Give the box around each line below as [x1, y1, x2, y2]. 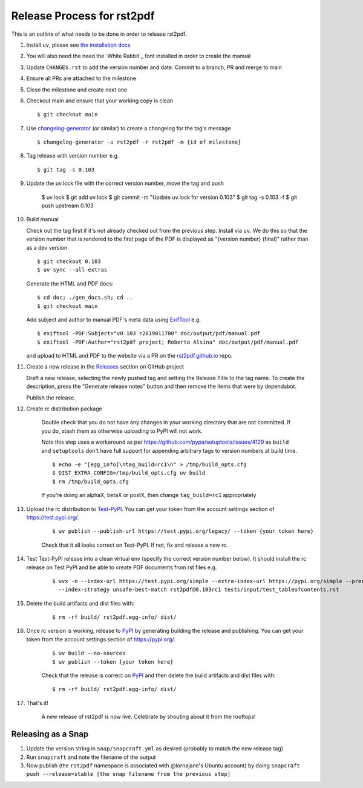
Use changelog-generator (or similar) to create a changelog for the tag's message [26, 124, 231, 132]
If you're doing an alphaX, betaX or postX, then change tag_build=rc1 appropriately [41, 492, 257, 499]
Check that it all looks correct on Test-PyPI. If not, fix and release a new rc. [41, 541, 228, 549]
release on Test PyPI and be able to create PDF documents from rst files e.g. [26, 564, 217, 571]
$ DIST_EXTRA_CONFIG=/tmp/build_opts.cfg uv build [52, 470, 206, 476]
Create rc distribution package [26, 405, 102, 412]
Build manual [26, 216, 59, 223]
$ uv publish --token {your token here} [52, 658, 174, 665]
